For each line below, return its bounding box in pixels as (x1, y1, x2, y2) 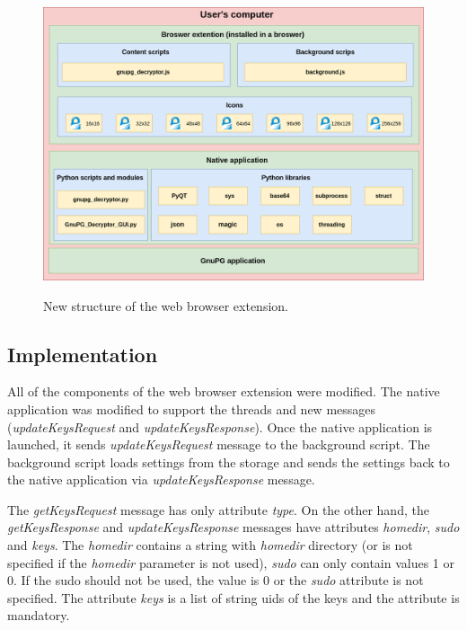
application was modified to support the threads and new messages (7, 399, 376, 418)
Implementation (7, 340, 158, 368)
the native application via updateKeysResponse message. (7, 470, 315, 489)
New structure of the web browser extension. (43, 296, 288, 315)
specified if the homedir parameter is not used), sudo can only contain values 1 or (7, 553, 455, 572)
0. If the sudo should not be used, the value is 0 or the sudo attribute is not (7, 571, 424, 590)
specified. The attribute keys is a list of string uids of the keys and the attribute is (7, 588, 460, 607)
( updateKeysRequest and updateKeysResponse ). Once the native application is (7, 417, 433, 436)
